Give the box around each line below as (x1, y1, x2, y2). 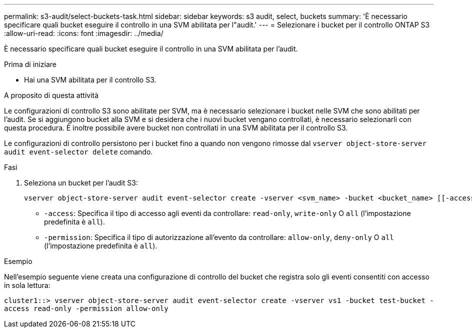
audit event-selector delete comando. (4, 147, 153, 156)
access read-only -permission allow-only (4, 304, 168, 312)
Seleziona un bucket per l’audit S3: (24, 178, 138, 187)
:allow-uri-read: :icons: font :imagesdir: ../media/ (4, 29, 163, 37)
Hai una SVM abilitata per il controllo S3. (24, 75, 156, 84)
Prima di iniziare (4, 60, 56, 68)
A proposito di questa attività (4, 91, 99, 99)
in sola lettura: (4, 281, 50, 289)
